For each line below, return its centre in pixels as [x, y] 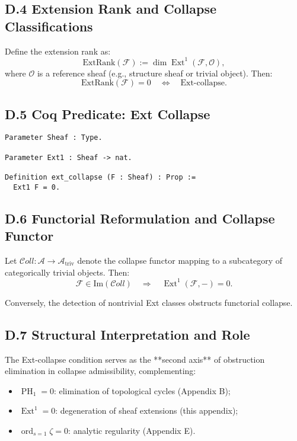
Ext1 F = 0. [37, 187]
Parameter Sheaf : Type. [54, 138]
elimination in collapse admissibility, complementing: [100, 371]
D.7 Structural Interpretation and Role [127, 334]
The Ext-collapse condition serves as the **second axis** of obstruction [135, 359]
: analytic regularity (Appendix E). [132, 430]
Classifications [49, 26]
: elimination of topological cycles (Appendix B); [142, 390]
